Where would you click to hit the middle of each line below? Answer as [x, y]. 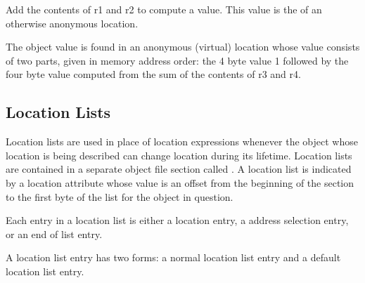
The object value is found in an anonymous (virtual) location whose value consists [183, 47]
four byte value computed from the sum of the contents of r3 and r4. [153, 74]
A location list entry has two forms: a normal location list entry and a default [173, 257]
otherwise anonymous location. [72, 23]
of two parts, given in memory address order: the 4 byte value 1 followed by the [177, 60]
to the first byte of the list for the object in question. [120, 196]
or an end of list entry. [54, 233]
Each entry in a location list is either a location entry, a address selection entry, [177, 220]
